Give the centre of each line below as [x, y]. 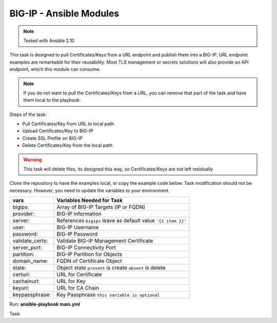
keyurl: [21, 288]
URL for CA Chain [78, 288]
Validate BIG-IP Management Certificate [105, 241]
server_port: [27, 248]
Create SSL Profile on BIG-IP [53, 138]
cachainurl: [26, 281]
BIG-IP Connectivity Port [86, 248]
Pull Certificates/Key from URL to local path [68, 124]
